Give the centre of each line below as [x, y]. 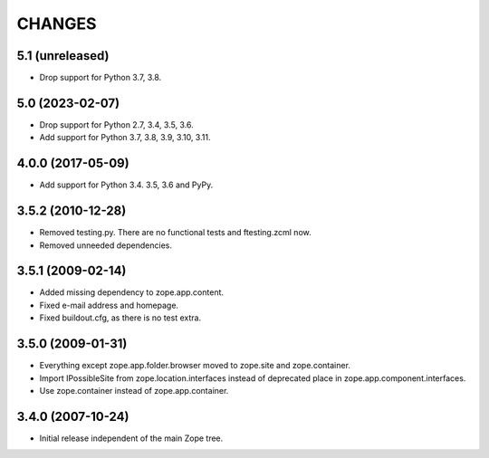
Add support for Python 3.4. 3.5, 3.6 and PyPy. [126, 185]
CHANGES [57, 24]
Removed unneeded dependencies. [105, 245]
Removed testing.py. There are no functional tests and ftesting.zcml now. [175, 233]
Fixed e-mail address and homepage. [109, 305]
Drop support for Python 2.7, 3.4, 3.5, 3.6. [116, 124]
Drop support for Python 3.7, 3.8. [101, 78]
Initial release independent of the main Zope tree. [131, 438]
